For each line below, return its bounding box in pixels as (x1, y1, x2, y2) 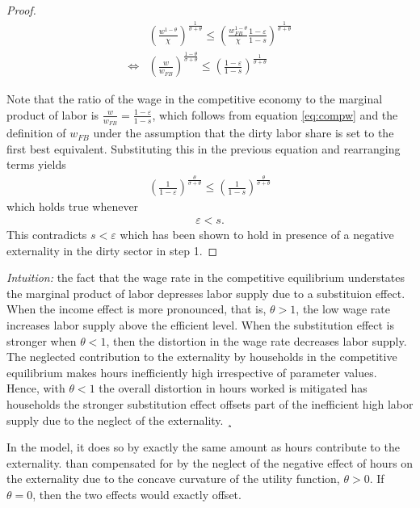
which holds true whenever (6, 198, 139, 215)
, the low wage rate (296, 300, 391, 317)
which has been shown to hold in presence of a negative (120, 226, 394, 242)
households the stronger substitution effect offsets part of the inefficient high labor (6, 395, 414, 412)
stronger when (6, 332, 77, 349)
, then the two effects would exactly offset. (32, 485, 241, 502)
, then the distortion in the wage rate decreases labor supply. (106, 332, 407, 349)
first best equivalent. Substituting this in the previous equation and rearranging (6, 140, 401, 157)
